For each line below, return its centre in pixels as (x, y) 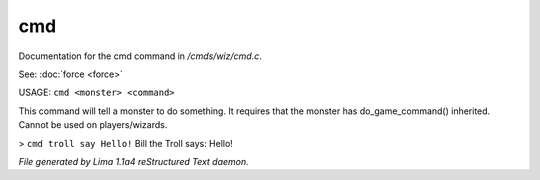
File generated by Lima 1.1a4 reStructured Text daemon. (133, 161)
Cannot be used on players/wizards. (93, 125)
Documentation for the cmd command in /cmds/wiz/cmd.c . (140, 56)
